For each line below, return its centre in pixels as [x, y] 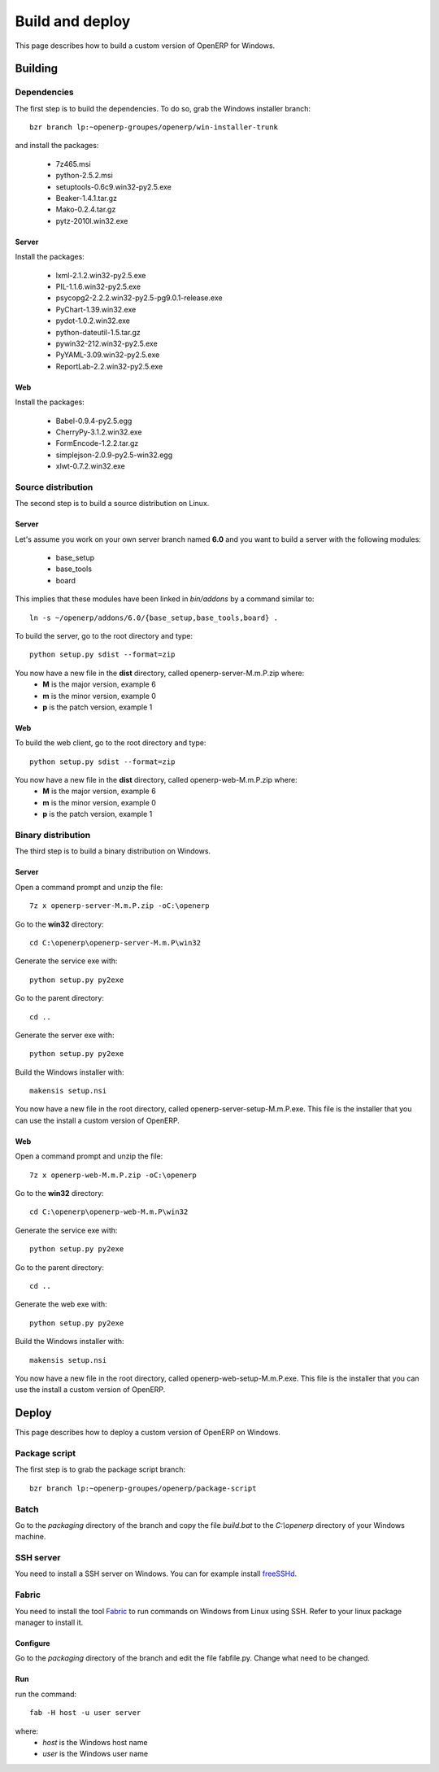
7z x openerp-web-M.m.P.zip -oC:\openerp [113, 1175]
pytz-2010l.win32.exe [92, 220]
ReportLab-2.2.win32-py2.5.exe [109, 366]
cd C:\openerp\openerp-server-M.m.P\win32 [115, 943]
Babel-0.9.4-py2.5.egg [94, 421]
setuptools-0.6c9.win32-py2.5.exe [114, 186]
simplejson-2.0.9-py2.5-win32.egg [114, 455]
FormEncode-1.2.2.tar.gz [97, 443]
